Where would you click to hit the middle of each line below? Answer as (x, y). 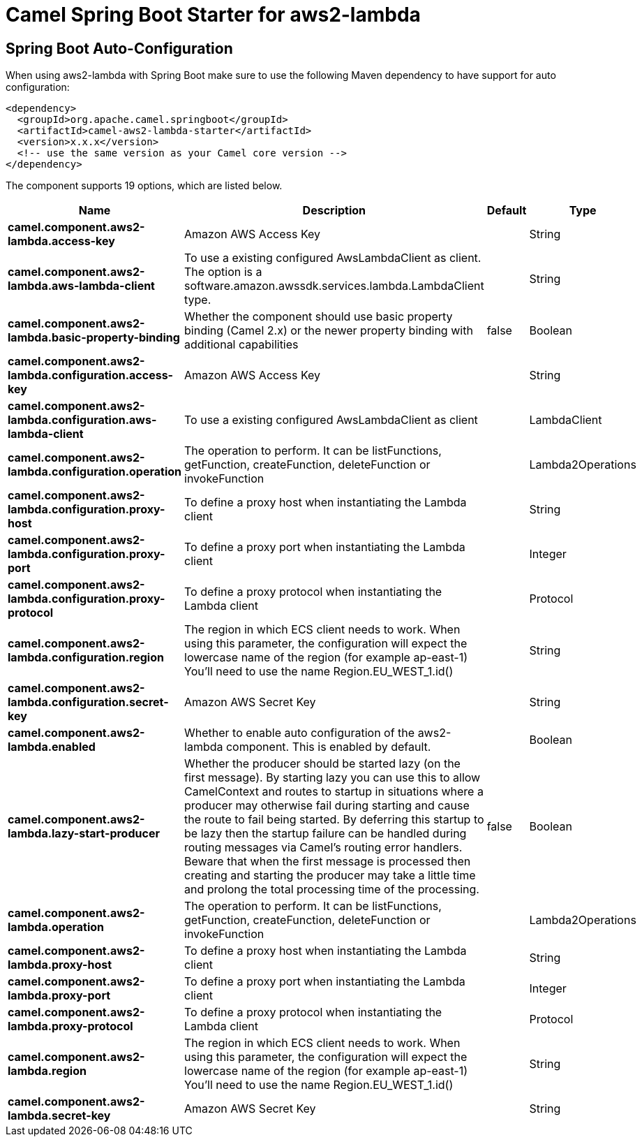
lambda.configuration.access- (91, 375)
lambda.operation (56, 927)
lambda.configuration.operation (95, 472)
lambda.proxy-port (59, 996)
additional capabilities (241, 345)
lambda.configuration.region (86, 658)
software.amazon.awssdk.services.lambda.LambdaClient (334, 286)
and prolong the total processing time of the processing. (332, 890)
